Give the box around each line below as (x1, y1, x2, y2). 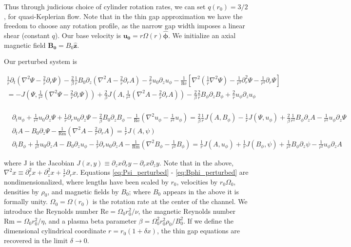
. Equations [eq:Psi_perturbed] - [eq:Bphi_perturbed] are (76, 167, 249, 177)
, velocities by (176, 177, 218, 187)
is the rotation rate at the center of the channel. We (92, 196, 248, 206)
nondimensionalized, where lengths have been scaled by (4, 177, 169, 187)
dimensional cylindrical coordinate (4, 226, 106, 236)
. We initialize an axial (168, 30, 236, 40)
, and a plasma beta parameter (44, 215, 136, 226)
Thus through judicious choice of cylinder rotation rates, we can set (4, 1, 206, 11)
